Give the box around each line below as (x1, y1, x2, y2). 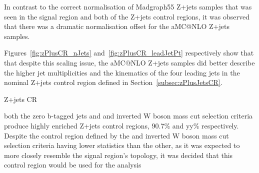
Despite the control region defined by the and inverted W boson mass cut (4, 130, 229, 140)
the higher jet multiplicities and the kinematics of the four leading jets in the (4, 67, 240, 77)
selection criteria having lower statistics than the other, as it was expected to (4, 140, 240, 150)
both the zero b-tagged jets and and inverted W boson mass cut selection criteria (4, 110, 253, 121)
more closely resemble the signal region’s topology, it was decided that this (4, 149, 233, 160)
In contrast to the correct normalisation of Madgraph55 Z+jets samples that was (4, 1, 252, 11)
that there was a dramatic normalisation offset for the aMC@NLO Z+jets (4, 21, 229, 31)
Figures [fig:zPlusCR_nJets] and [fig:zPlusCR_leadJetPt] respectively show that (4, 47, 254, 58)
